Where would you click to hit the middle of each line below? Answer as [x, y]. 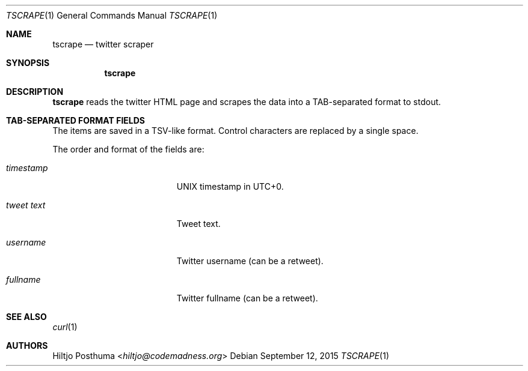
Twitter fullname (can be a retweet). [247, 298]
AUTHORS [27, 345]
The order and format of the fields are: [128, 149]
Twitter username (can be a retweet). [250, 261]
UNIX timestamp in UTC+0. [230, 186]
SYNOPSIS [28, 63]
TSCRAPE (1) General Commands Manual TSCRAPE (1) [112, 15]
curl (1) [65, 327]
